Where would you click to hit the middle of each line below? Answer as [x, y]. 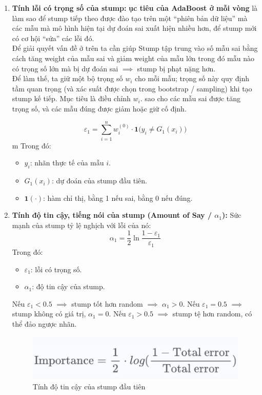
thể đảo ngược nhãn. [44, 323]
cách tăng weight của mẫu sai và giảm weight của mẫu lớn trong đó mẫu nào [133, 58]
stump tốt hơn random [107, 303]
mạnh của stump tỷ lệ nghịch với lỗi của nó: [82, 225]
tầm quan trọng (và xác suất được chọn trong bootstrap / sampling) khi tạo [132, 88]
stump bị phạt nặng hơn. [176, 68]
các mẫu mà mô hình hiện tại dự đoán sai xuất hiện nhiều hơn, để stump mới [134, 28]
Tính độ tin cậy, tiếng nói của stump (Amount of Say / [112, 215]
